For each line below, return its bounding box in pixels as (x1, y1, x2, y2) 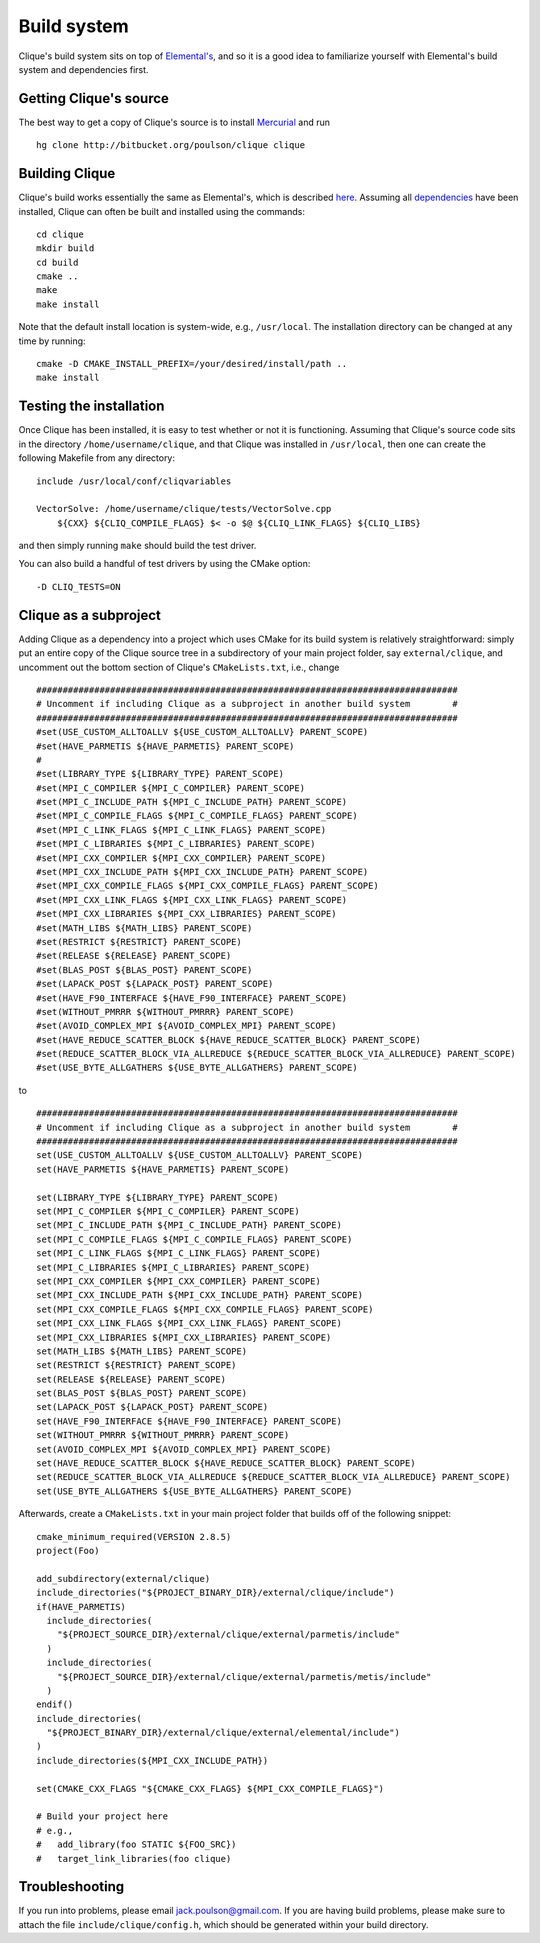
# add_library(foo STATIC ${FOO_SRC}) (36, 1839, 237, 1850)
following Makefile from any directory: (18, 452, 175, 464)
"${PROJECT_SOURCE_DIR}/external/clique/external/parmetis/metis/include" (56, 1671, 432, 1682)
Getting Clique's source (18, 90, 170, 107)
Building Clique (18, 165, 116, 182)
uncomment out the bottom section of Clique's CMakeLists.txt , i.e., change (18, 661, 340, 673)
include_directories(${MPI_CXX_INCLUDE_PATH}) (36, 1755, 269, 1766)
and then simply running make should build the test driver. (18, 540, 257, 552)
